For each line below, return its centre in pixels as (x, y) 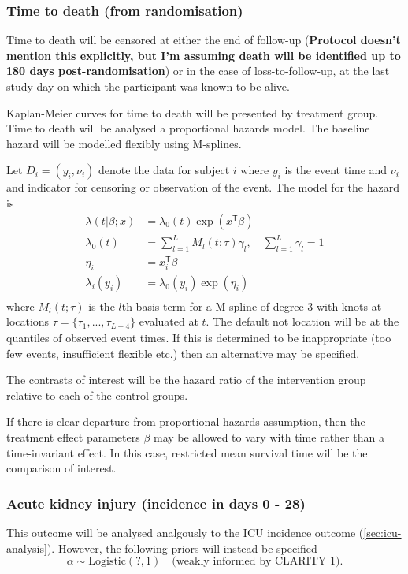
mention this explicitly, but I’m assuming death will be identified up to (204, 55)
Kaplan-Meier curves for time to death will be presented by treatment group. (193, 112)
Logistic (107, 562)
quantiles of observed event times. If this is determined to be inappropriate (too (199, 337)
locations (28, 321)
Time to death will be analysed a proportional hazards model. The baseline (188, 128)
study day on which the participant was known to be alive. (148, 86)
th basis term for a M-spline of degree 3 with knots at (252, 306)
